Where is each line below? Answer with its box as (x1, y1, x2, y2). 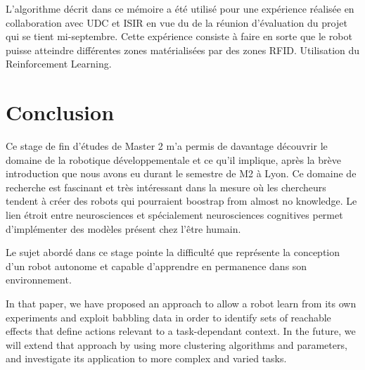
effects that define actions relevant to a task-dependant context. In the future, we (6, 324, 356, 338)
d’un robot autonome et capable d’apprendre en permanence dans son (6, 258, 307, 273)
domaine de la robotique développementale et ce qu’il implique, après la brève (6, 152, 341, 167)
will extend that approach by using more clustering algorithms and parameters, (6, 337, 347, 352)
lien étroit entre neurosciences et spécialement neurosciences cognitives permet (6, 208, 343, 222)
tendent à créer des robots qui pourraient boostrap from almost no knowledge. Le (6, 193, 357, 208)
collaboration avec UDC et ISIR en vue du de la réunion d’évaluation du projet (6, 15, 347, 30)
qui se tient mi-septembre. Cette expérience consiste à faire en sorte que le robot (6, 29, 352, 44)
